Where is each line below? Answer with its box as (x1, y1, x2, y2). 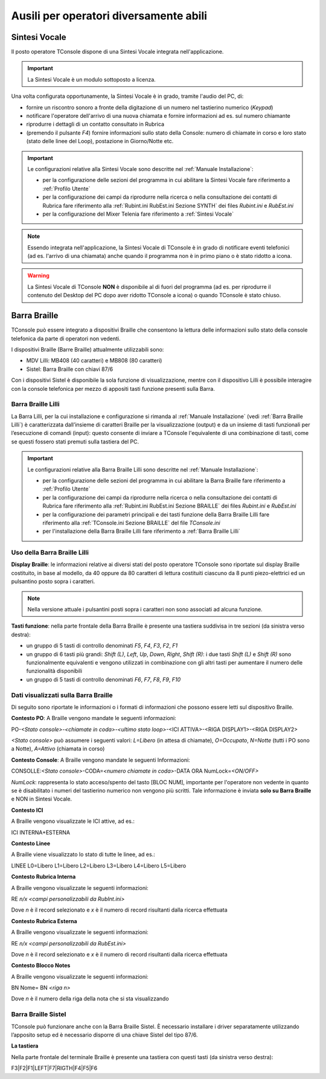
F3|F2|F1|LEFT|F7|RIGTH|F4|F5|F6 (11, 1065, 98, 1072)
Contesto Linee (11, 840, 51, 847)
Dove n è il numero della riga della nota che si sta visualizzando (11, 995, 169, 1002)
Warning (27, 272, 50, 279)
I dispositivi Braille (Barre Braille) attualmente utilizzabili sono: (11, 346, 164, 353)
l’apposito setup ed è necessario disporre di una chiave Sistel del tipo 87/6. (11, 1031, 198, 1039)
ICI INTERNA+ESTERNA (11, 828, 71, 836)
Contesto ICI (11, 807, 43, 814)
